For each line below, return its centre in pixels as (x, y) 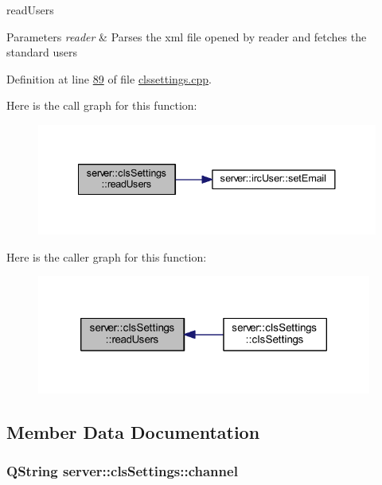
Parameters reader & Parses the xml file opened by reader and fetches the (187, 36)
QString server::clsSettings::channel (122, 470)
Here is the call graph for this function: (102, 105)
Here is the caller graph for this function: (107, 256)
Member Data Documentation (133, 431)
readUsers (30, 10)
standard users (42, 52)
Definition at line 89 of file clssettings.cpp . (109, 78)
